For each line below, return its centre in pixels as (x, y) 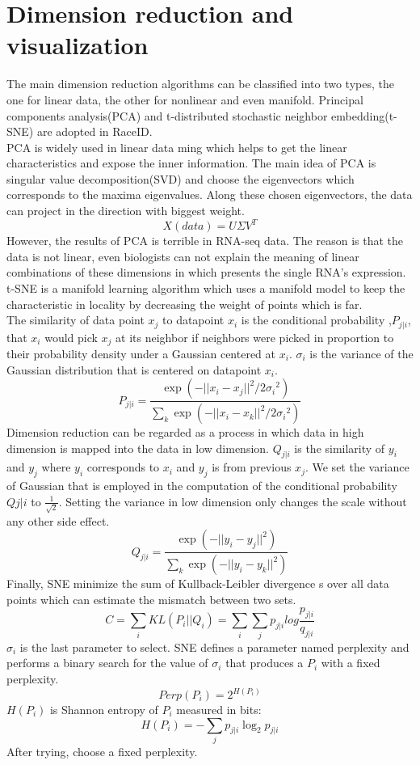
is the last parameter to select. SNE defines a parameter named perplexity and (214, 647)
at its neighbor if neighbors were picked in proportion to (255, 337)
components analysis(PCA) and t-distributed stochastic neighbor (167, 115)
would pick (71, 337)
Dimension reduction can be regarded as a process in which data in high (185, 432)
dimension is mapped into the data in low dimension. (138, 448)
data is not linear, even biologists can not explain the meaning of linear (183, 256)
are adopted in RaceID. (94, 131)
